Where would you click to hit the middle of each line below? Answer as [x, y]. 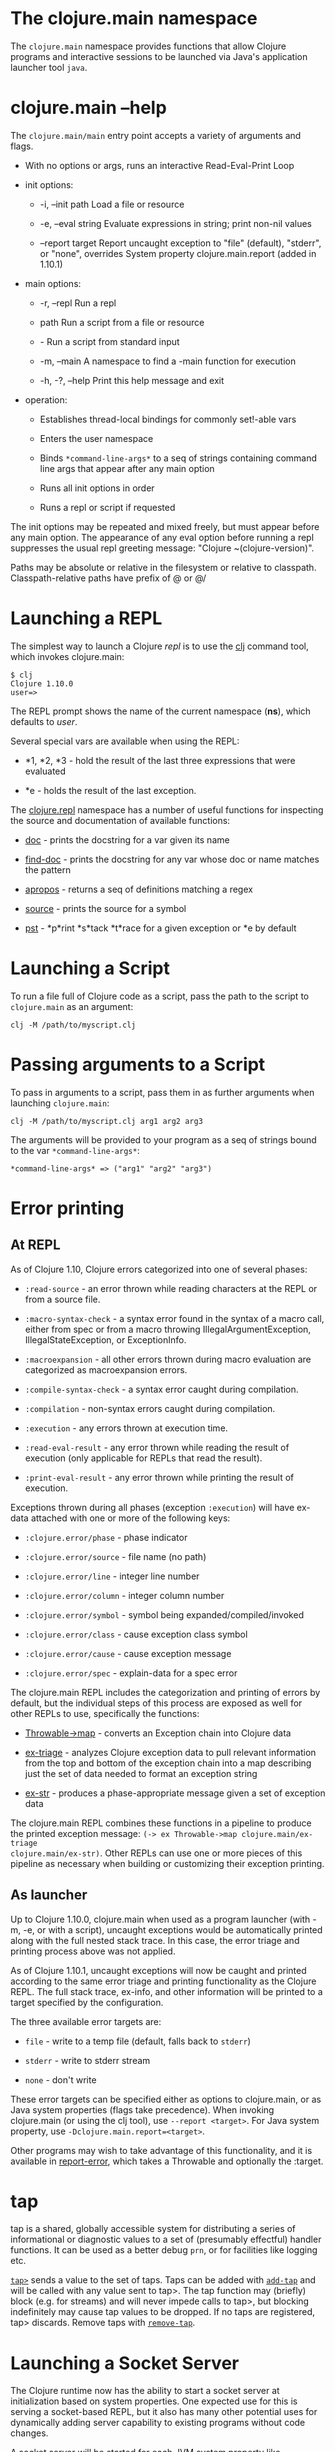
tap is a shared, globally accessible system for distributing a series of [153, 2229]
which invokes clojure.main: [67, 656]
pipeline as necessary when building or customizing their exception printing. [167, 1863]
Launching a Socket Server [125, 2363]
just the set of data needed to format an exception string [141, 1773]
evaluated [45, 771]
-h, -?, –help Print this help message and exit [132, 380]
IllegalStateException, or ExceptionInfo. [105, 1339]
